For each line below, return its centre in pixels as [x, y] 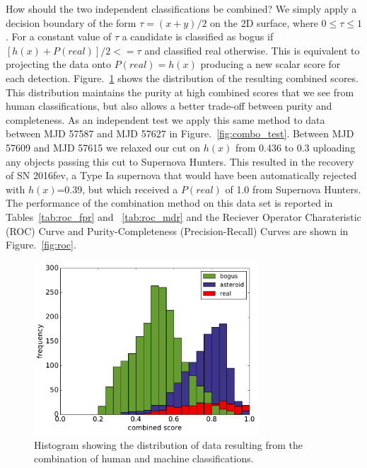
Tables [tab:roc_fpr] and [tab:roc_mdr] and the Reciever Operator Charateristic [183, 216]
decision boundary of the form [71, 22]
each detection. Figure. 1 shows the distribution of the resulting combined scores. [182, 78]
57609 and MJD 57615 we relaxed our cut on [103, 147]
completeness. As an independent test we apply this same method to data [165, 119]
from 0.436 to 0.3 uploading [295, 147]
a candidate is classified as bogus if [198, 36]
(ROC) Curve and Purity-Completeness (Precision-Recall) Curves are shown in [177, 230]
